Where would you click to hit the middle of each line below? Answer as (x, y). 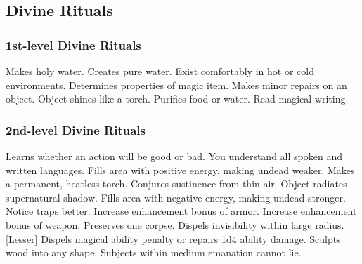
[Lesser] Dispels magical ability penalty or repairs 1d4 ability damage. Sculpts (173, 238)
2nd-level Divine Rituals (76, 130)
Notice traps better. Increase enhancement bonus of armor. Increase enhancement (181, 211)
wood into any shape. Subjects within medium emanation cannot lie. (154, 252)
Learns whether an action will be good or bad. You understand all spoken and (174, 156)
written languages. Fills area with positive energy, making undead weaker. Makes (180, 170)
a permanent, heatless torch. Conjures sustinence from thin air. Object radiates (176, 184)
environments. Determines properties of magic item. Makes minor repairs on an (176, 85)
